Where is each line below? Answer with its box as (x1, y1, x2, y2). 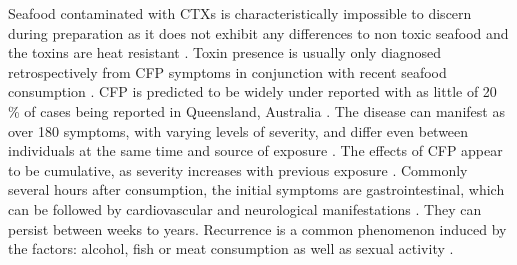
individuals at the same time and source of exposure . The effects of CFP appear (8, 140, 503, 161)
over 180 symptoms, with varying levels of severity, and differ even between (8, 120, 469, 141)
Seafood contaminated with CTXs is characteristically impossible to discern (8, 3, 472, 23)
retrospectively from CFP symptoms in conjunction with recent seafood (8, 61, 447, 82)
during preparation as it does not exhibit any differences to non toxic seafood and (8, 22, 509, 43)
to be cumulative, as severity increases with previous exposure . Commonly (8, 159, 468, 180)
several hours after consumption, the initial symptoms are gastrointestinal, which (8, 179, 505, 200)
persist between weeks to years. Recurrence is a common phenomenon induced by (8, 218, 507, 239)
